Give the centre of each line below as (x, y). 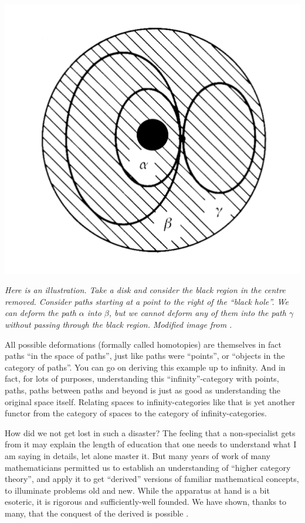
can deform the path (40, 313)
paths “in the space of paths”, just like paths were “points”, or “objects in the (145, 356)
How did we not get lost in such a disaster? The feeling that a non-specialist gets (150, 432)
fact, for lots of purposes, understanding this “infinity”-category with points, (142, 378)
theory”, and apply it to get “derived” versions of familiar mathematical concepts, (152, 479)
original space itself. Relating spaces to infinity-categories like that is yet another (150, 401)
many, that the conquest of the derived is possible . (97, 513)
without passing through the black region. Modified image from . (118, 324)
